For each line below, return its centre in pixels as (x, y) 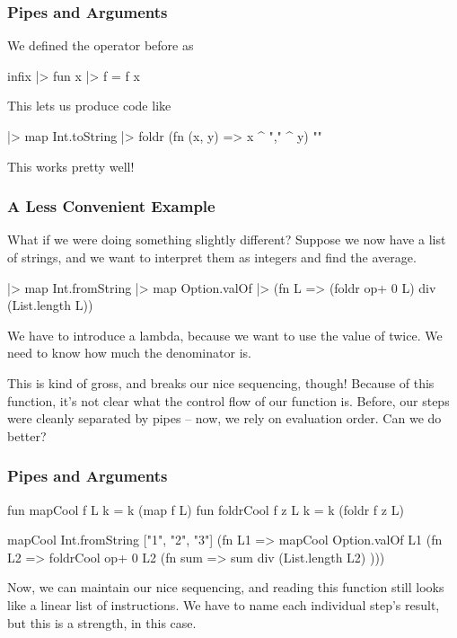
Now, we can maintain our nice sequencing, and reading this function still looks (226, 587)
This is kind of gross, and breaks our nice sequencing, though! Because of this (221, 382)
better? (27, 435)
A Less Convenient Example (111, 206)
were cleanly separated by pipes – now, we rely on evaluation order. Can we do (224, 418)
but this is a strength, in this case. (102, 622)
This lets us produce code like (89, 106)
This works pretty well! (71, 166)
